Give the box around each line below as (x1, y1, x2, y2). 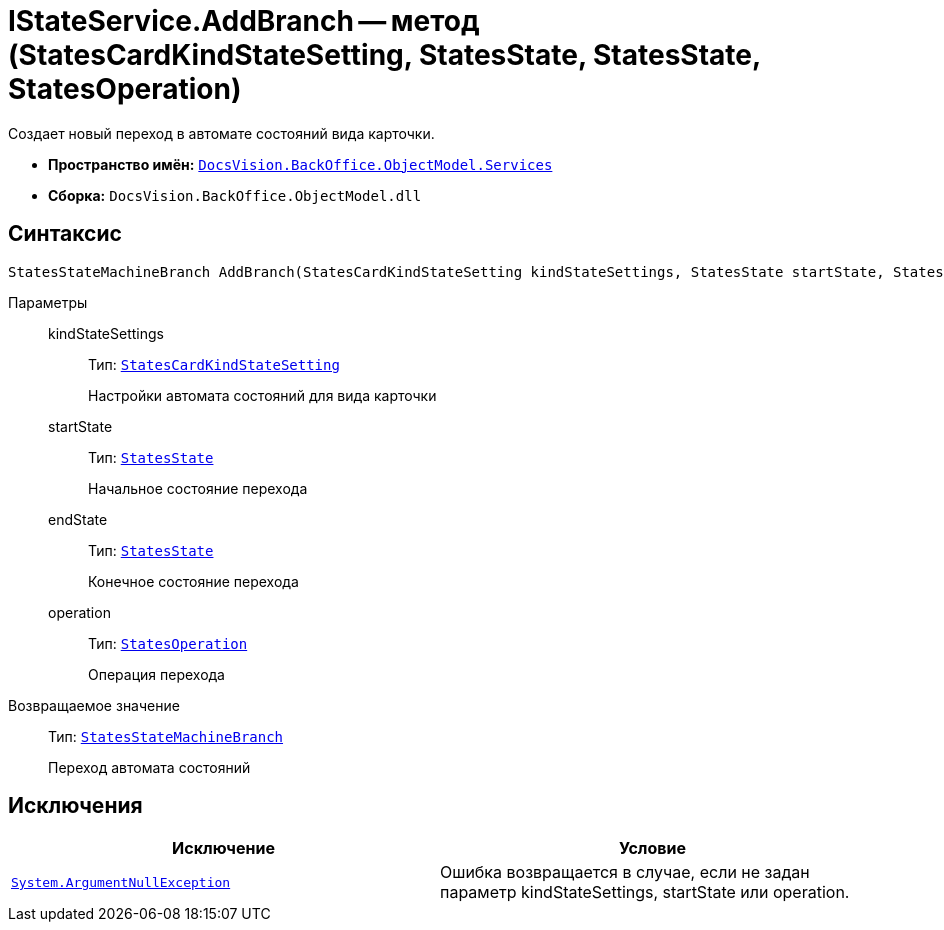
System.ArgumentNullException (11, 874, 231, 890)
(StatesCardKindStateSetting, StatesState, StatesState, (8, 38, 761, 72)
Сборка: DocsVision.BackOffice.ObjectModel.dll (48, 186, 422, 204)
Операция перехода (88, 665, 225, 683)
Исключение (172, 838, 275, 859)
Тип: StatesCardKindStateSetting (88, 355, 340, 373)
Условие (619, 838, 686, 859)
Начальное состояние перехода (88, 479, 308, 497)
